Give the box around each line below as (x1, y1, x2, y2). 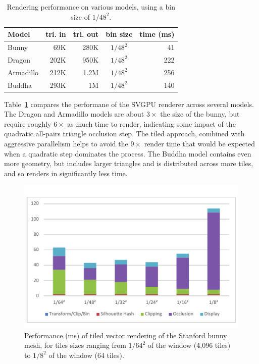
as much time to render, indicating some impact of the (67, 118, 236, 129)
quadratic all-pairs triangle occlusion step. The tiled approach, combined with (4, 128, 245, 139)
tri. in (45, 29, 66, 39)
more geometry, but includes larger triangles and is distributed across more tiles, (4, 158, 253, 169)
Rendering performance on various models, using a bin (7, 2, 175, 12)
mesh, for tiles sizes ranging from (24, 340, 126, 350)
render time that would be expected (144, 138, 255, 149)
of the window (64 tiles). (48, 349, 124, 360)
